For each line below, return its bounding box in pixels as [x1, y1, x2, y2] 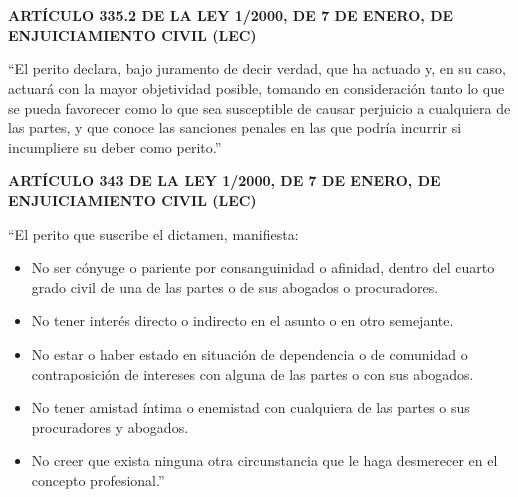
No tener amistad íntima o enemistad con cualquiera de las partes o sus [31, 397, 470, 418]
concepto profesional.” [31, 469, 165, 490]
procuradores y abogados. [31, 416, 189, 437]
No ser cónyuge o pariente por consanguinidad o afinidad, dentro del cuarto [31, 257, 495, 278]
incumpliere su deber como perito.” [8, 136, 222, 157]
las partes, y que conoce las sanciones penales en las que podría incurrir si [8, 117, 462, 138]
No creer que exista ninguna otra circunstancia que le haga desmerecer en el [31, 450, 498, 471]
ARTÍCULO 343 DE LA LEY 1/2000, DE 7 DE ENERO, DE [8, 170, 441, 191]
